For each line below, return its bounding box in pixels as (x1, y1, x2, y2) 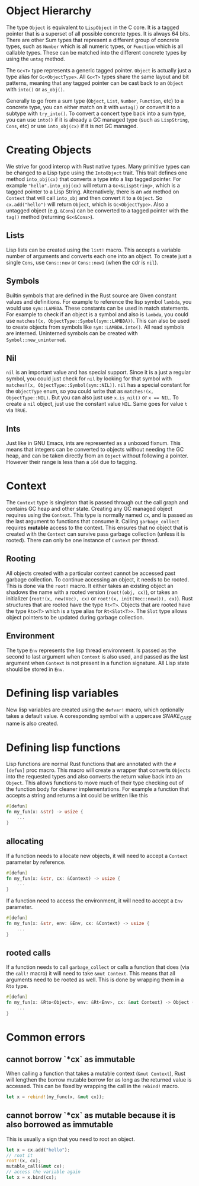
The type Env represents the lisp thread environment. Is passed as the (6, 647, 176, 654)
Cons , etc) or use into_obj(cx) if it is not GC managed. (6, 122, 138, 129)
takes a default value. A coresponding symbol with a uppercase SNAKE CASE (6, 712, 192, 721)
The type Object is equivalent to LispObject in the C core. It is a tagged (6, 24, 179, 31)
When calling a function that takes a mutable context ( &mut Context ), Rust (6, 1070, 185, 1077)
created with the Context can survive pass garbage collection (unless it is (6, 530, 185, 538)
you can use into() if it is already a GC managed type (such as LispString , (6, 116, 190, 123)
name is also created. (6, 720, 59, 727)
